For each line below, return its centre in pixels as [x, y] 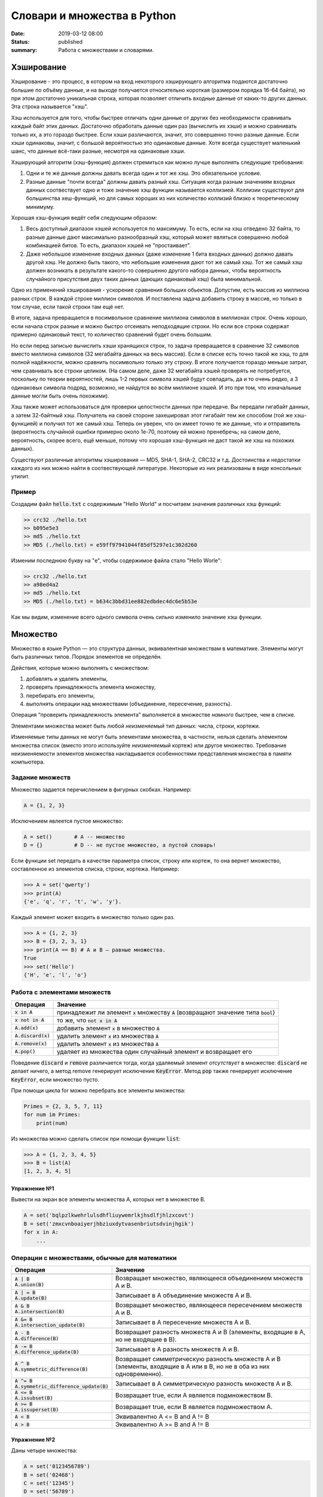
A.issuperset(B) [37, 1410]
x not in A [30, 1020]
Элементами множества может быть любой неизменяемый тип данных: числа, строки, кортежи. [135, 726]
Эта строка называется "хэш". [50, 107]
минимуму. [40, 207]
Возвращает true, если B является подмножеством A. [194, 1407]
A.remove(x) [31, 1044]
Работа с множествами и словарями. [106, 50]
